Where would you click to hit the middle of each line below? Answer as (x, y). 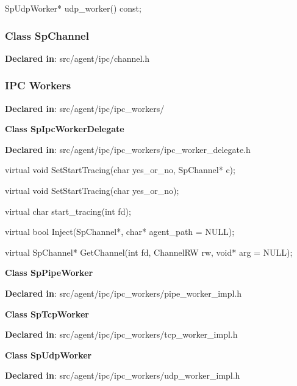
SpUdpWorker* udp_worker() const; (73, 8)
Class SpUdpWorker (48, 354)
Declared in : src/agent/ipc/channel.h (77, 58)
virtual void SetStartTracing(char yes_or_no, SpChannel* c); (120, 170)
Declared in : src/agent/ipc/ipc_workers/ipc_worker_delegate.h (128, 149)
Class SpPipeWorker (49, 273)
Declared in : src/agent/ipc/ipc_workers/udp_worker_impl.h (123, 375)
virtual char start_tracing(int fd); (68, 211)
